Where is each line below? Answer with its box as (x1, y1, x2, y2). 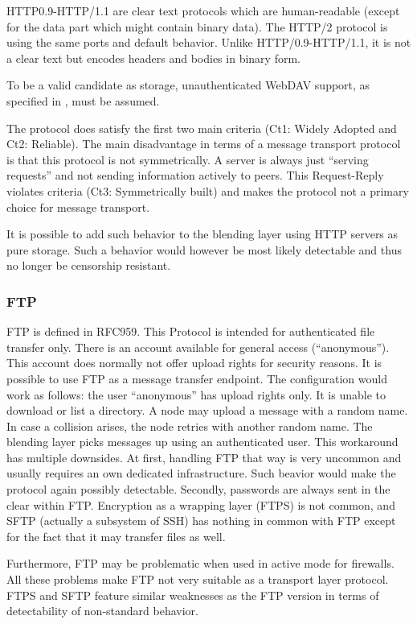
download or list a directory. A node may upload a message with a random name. (6, 402, 408, 419)
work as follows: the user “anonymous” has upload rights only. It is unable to (6, 386, 386, 403)
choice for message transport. (6, 198, 150, 215)
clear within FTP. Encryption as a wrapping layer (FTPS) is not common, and (6, 496, 395, 513)
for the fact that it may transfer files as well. (6, 527, 226, 544)
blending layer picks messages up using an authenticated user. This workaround (6, 433, 399, 450)
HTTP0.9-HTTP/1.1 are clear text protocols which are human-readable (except (6, 2, 400, 19)
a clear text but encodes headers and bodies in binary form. (6, 49, 300, 66)
